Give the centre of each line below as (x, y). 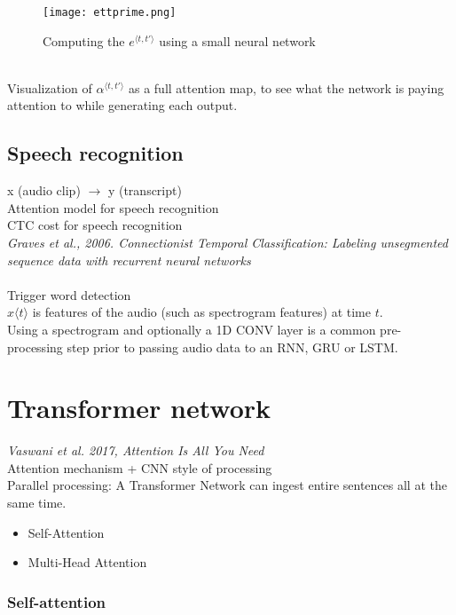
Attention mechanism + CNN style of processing (140, 467)
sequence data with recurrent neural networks (129, 260)
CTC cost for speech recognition (95, 225)
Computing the (84, 40)
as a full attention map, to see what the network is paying (286, 87)
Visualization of (50, 87)
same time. (37, 503)
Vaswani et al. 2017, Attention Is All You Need (136, 450)
